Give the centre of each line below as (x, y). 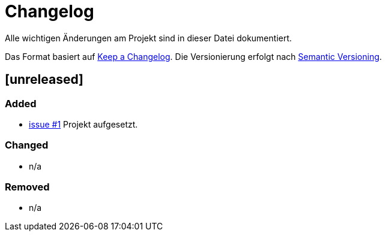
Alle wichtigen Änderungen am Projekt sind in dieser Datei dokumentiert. (149, 38)
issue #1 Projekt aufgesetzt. (83, 124)
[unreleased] (44, 80)
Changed (27, 145)
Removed (27, 187)
